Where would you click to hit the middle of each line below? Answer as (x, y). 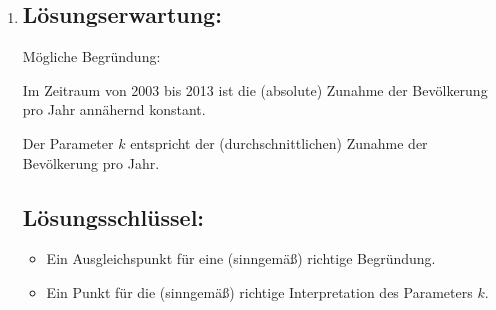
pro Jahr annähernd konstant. (114, 109)
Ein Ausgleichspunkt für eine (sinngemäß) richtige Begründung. (241, 258)
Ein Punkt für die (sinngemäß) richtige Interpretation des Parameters (259, 291)
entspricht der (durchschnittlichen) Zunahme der (279, 142)
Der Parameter (68, 142)
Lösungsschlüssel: (113, 216)
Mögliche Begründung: (91, 56)
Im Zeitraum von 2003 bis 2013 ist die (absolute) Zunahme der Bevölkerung (255, 89)
